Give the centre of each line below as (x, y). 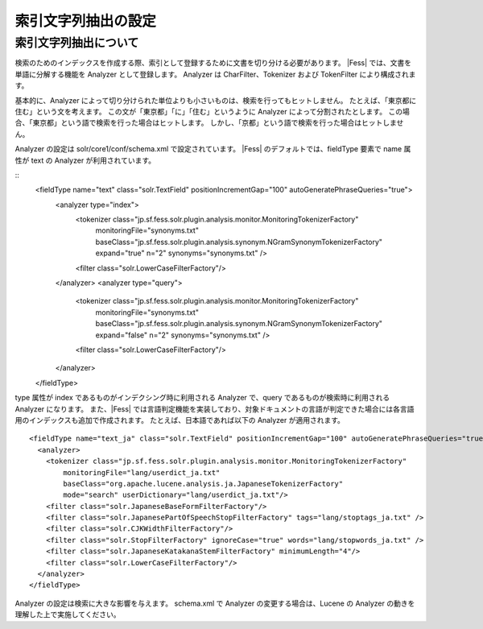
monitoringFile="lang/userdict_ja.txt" (142, 472)
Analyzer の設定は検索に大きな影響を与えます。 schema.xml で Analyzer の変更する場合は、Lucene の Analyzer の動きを (215, 603)
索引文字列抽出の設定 (86, 21)
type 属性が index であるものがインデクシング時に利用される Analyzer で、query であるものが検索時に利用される (202, 398)
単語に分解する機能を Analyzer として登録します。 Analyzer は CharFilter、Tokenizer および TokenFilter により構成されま (215, 74)
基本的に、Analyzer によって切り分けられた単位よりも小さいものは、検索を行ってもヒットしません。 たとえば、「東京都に (216, 100)
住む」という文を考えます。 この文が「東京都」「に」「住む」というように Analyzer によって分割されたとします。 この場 (212, 111)
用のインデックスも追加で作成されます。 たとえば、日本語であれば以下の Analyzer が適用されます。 (180, 420)
